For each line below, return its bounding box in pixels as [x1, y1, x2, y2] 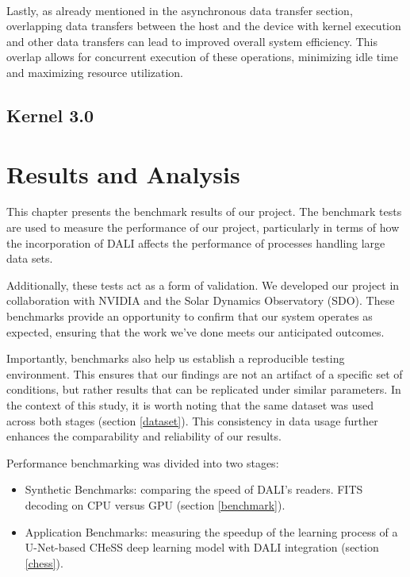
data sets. [6, 250, 53, 267]
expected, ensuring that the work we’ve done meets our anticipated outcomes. [6, 323, 385, 340]
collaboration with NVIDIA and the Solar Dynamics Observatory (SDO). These [6, 292, 395, 309]
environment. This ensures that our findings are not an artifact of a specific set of [6, 365, 403, 382]
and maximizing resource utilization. [6, 63, 184, 80]
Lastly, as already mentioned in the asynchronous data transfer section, [6, 2, 353, 18]
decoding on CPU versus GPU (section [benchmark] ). [25, 496, 285, 513]
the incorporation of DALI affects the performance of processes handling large [6, 234, 385, 251]
